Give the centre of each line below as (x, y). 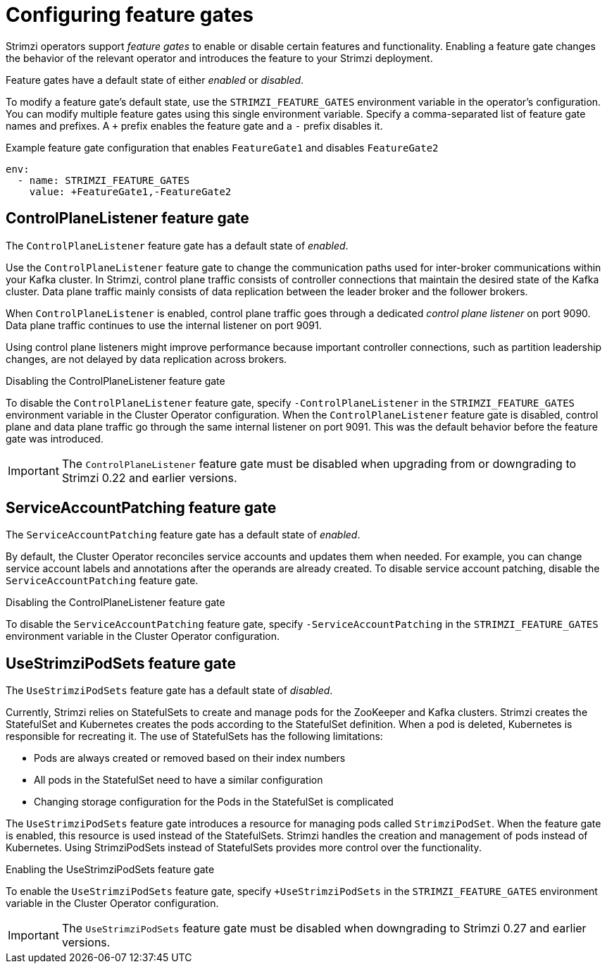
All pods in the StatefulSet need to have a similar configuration (179, 780)
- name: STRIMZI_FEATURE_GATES (104, 180)
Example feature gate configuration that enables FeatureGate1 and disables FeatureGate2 (222, 147)
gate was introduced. (55, 438)
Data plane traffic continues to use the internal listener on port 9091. (164, 325)
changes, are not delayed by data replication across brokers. (146, 359)
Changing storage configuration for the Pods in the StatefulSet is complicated (214, 802)
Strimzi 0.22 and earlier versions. (149, 477)
